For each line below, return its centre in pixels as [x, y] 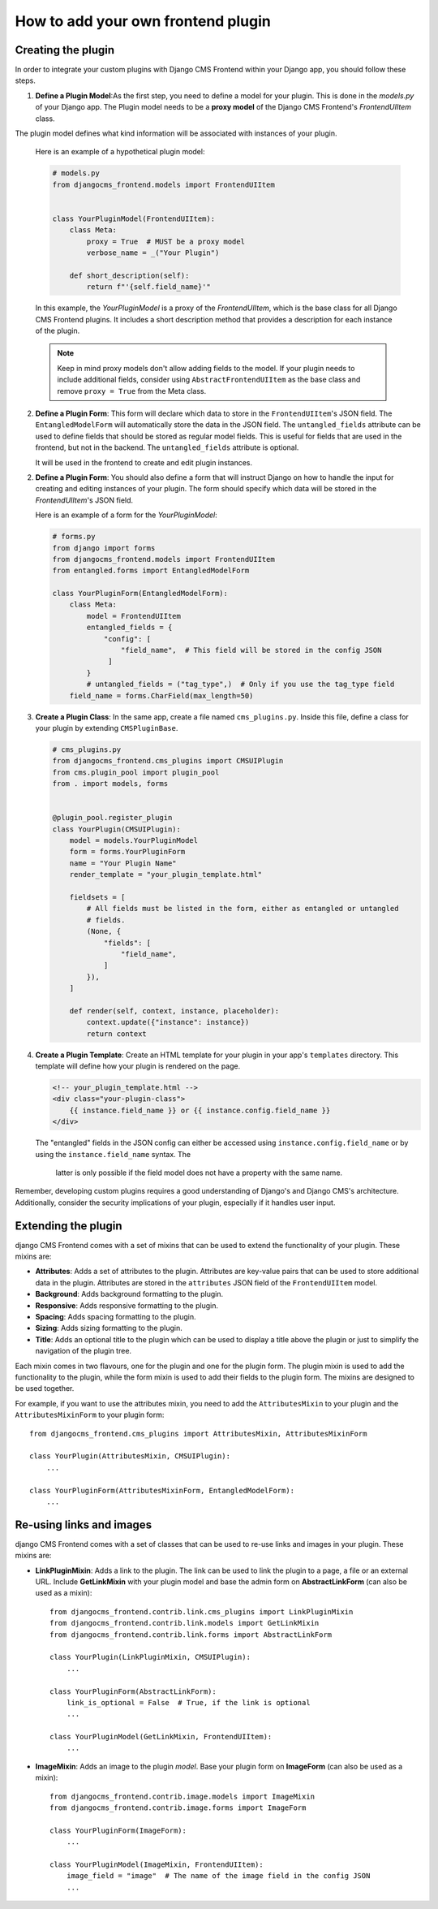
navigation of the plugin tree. [84, 1351]
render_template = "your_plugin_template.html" [166, 875]
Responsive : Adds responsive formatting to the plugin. [127, 1305]
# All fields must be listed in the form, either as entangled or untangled [243, 909]
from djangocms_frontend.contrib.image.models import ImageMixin [182, 1796]
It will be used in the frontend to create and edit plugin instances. [144, 462]
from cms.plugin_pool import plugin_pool [136, 772]
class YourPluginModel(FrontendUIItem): [133, 218]
